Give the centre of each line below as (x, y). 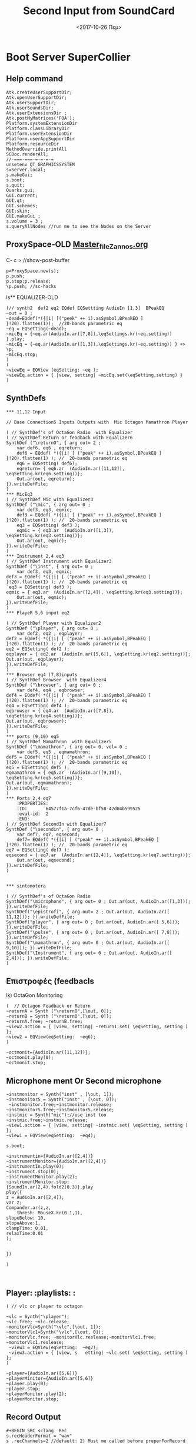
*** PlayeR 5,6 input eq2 (38, 613)
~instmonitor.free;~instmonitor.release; (60, 1105)
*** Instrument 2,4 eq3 (35, 556)
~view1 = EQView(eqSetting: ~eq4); (51, 1136)
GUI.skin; (18, 211)
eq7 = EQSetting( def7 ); (38, 850)
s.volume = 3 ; (25, 221)
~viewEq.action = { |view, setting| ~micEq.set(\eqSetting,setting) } (94, 375)
